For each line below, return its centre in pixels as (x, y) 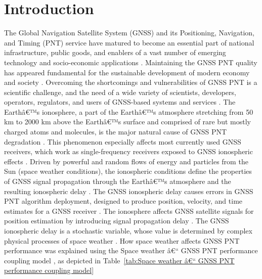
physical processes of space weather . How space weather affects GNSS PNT (122, 240)
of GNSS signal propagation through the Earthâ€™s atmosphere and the (118, 181)
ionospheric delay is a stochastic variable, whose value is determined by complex (128, 230)
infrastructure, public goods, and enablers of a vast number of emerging (115, 52)
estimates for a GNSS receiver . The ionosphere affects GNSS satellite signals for (129, 211)
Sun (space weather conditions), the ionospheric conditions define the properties (128, 171)
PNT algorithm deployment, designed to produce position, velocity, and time (123, 201)
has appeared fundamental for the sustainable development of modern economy (127, 72)
